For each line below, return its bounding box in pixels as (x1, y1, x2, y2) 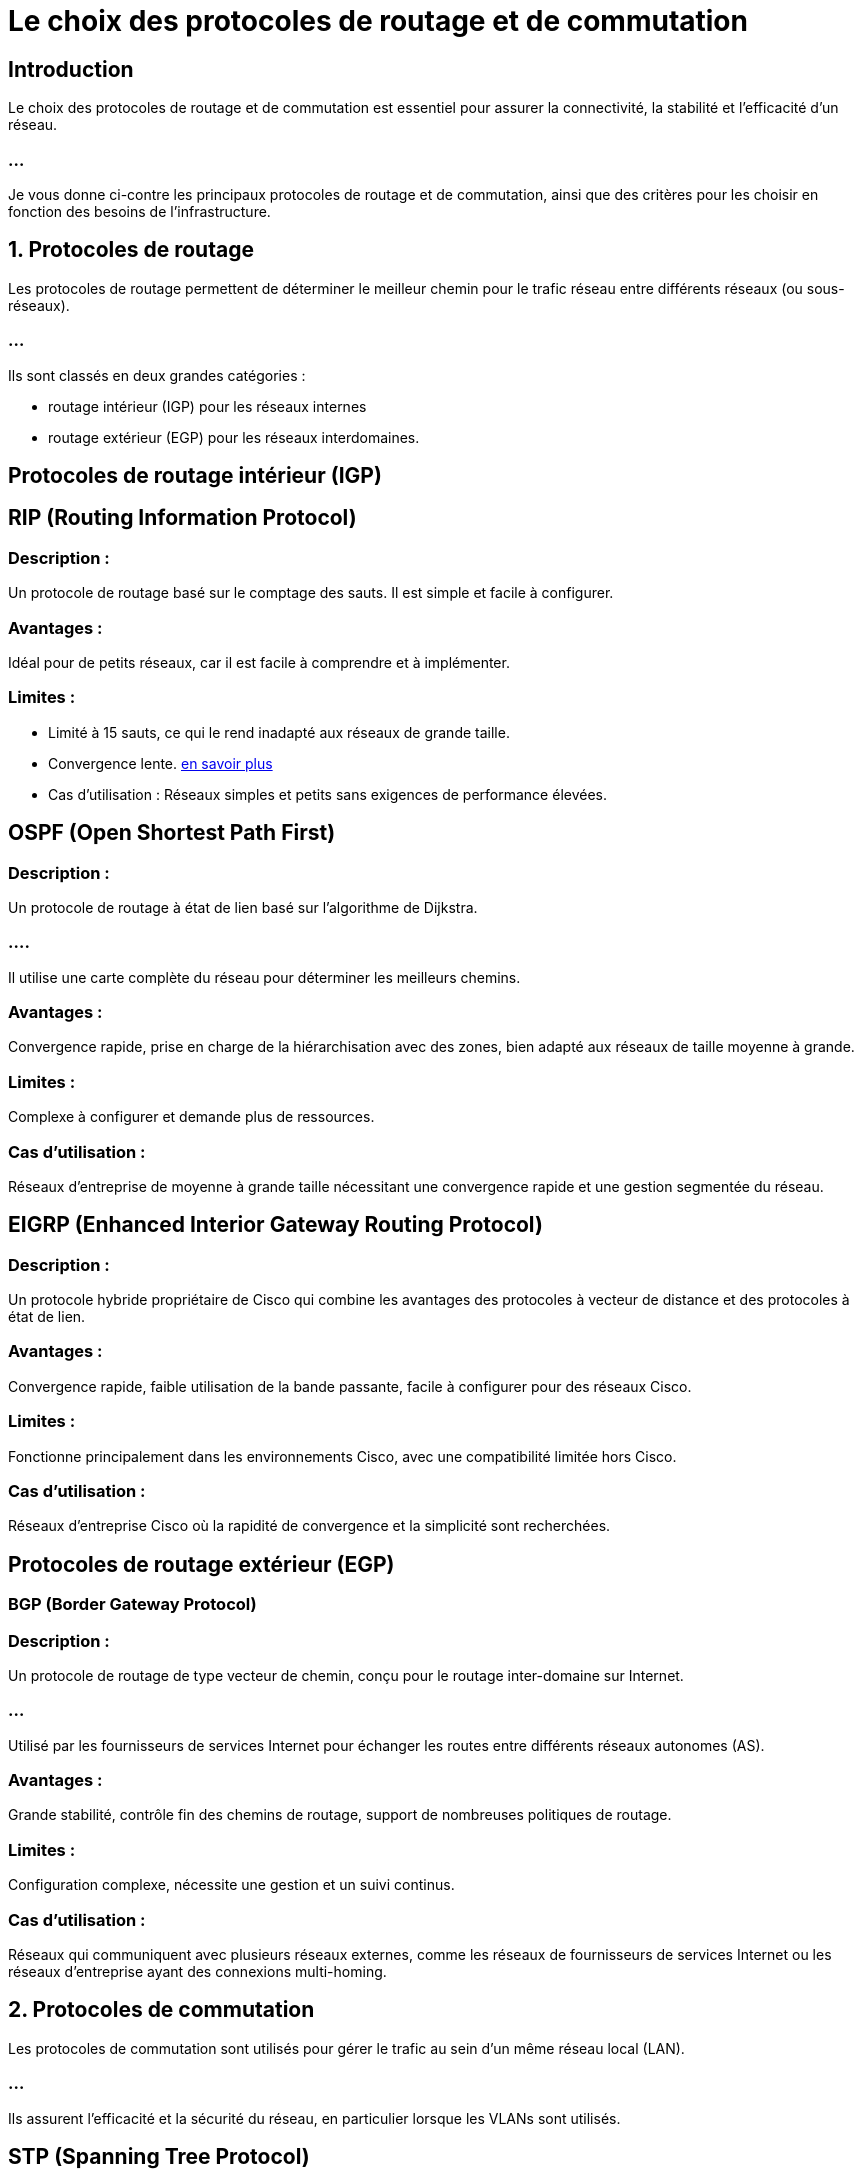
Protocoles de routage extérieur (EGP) (8, 1551, 395, 1577)
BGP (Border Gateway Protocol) (8, 1594, 257, 1615)
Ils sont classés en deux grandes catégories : (8, 366, 306, 384)
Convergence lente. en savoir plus (48, 754, 273, 772)
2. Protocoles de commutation (8, 1997, 315, 2023)
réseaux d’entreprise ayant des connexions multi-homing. (8, 1962, 387, 1980)
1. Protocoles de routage (8, 237, 254, 263)
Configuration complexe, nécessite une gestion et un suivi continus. (8, 1876, 455, 1894)
